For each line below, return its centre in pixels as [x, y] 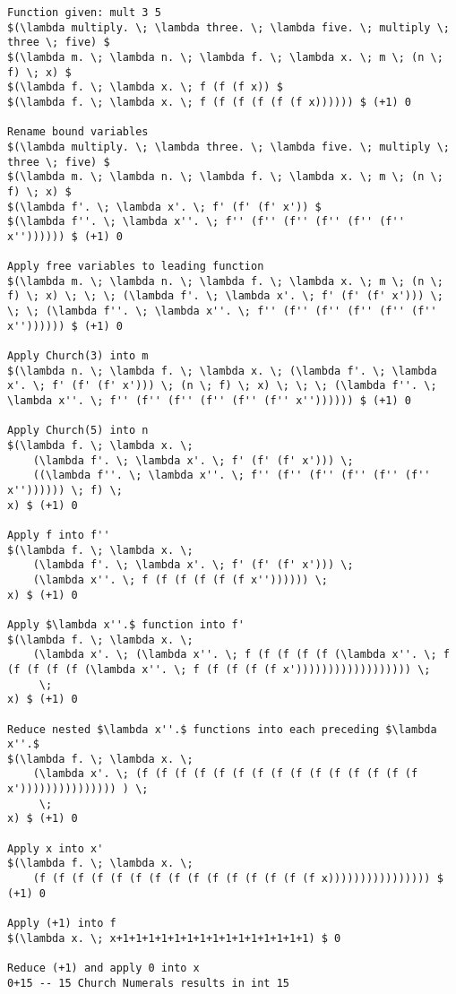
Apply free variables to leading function [136, 267]
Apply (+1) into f [62, 924]
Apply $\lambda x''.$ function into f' [126, 624]
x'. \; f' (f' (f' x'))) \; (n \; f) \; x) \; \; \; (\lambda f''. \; [222, 386]
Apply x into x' [56, 848]
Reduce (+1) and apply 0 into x [103, 968]
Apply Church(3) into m [78, 356]
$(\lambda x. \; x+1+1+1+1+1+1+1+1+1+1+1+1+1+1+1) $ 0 [174, 938]
